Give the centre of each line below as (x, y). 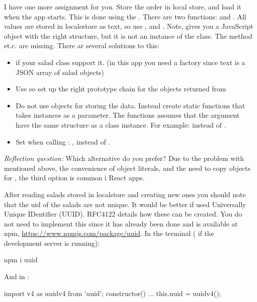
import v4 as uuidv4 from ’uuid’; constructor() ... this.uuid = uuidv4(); (113, 293)
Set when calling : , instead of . (63, 141)
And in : (17, 276)
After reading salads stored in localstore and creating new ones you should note (125, 194)
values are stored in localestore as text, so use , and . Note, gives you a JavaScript (129, 26)
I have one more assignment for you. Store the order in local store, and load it (123, 6)
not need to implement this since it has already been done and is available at (121, 223)
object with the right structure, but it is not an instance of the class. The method (128, 36)
